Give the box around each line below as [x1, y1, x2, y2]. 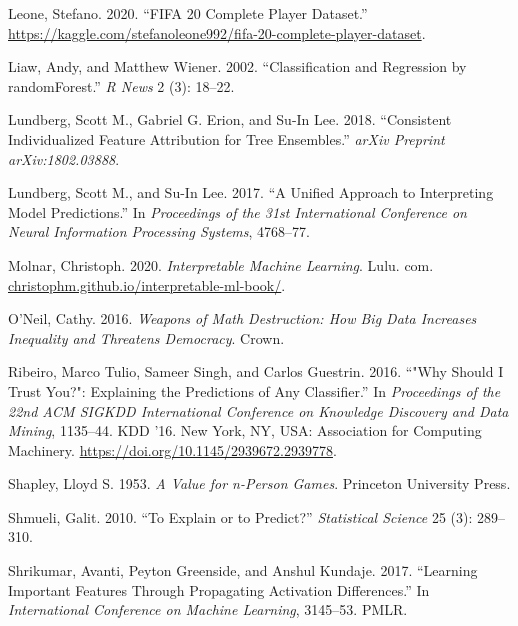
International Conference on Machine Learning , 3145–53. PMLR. [8, 599, 408, 620]
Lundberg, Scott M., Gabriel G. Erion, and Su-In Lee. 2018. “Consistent [8, 109, 452, 130]
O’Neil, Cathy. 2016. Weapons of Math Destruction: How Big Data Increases [8, 308, 477, 329]
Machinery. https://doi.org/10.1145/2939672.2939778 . [8, 439, 337, 460]
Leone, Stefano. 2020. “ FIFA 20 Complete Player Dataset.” [8, 3, 368, 23]
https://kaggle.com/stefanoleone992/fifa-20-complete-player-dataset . [8, 22, 426, 43]
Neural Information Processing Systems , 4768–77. [8, 221, 311, 242]
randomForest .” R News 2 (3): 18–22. [8, 75, 235, 96]
